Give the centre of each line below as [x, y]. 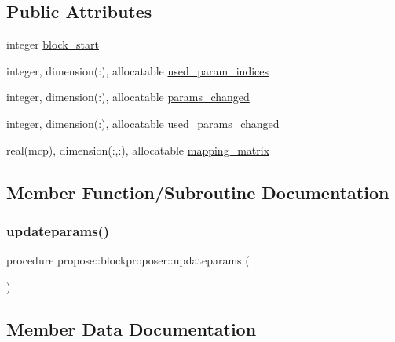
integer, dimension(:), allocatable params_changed [128, 97]
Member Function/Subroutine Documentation [198, 192]
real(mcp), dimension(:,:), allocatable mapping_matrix [138, 149]
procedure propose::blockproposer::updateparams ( [128, 260]
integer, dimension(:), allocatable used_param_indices [138, 70]
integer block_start [53, 44]
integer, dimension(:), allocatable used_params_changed [143, 123]
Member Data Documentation [132, 328]
